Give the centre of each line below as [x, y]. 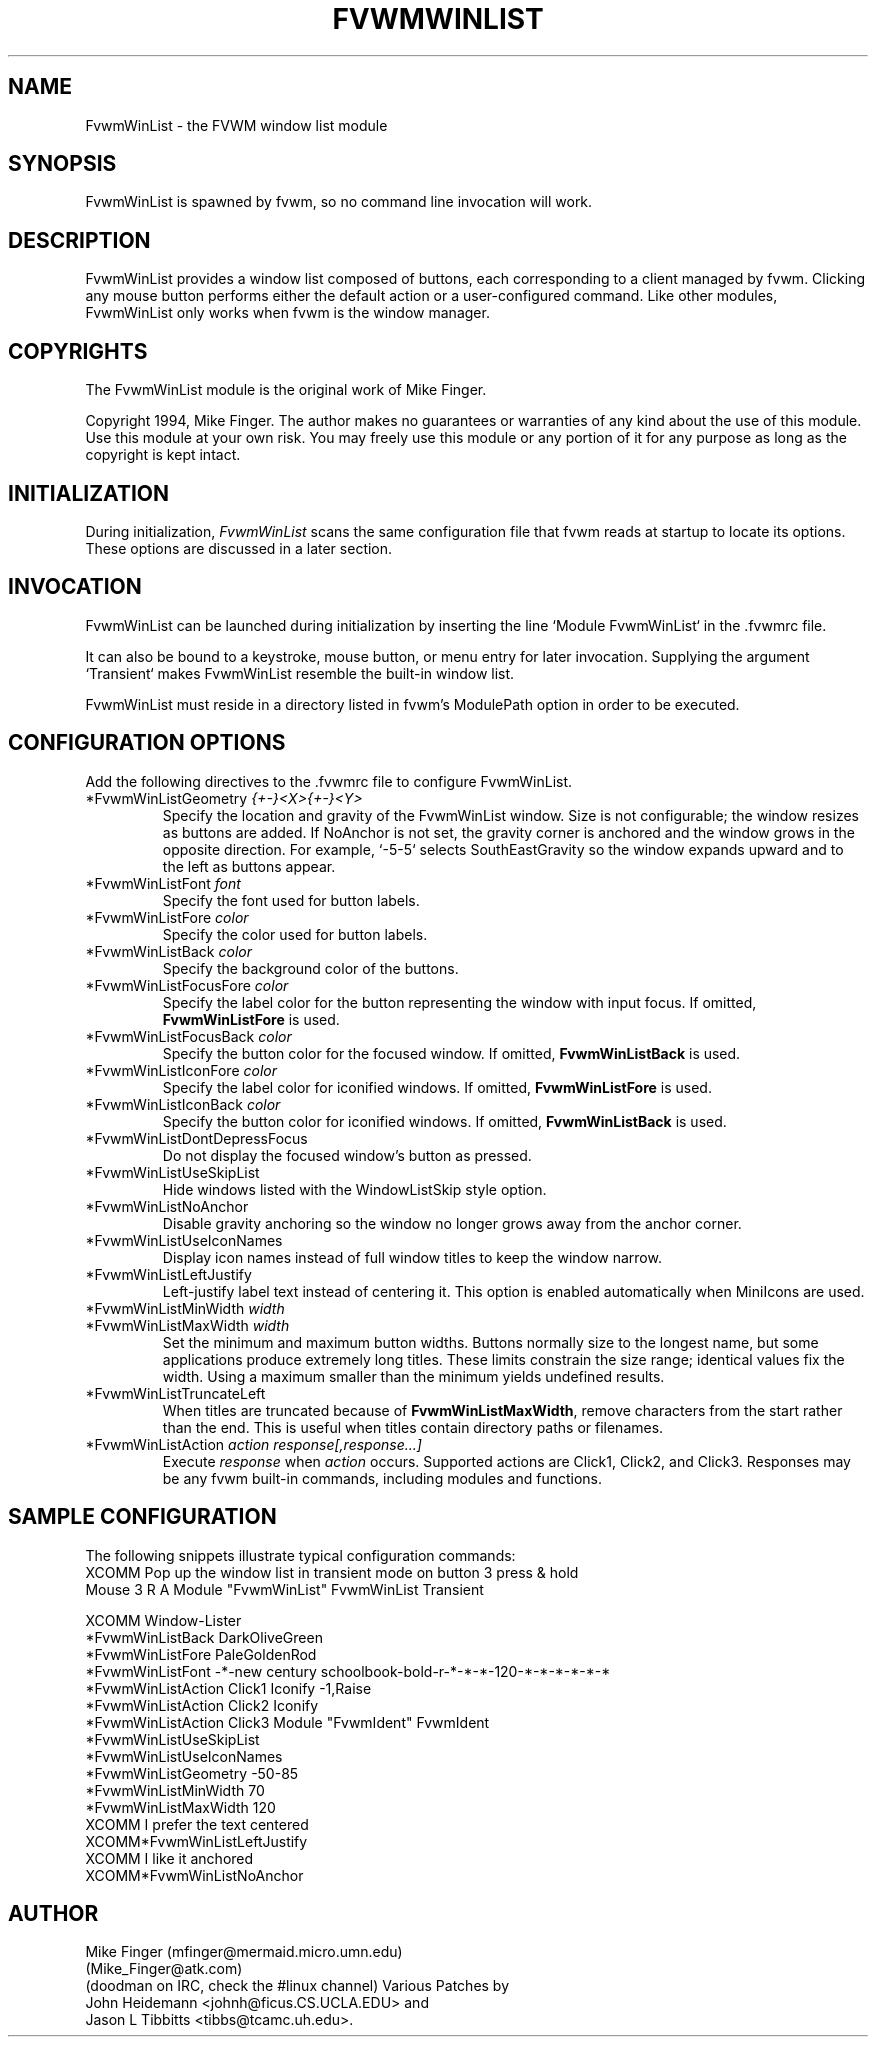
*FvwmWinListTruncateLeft [175, 1393]
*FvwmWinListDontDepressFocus [196, 1138]
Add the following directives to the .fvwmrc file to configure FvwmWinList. [329, 781]
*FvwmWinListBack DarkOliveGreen [204, 1637]
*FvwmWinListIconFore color [181, 1070]
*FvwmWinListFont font [163, 883]
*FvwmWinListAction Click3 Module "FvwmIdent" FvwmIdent [287, 1722]
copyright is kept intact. [163, 455]
